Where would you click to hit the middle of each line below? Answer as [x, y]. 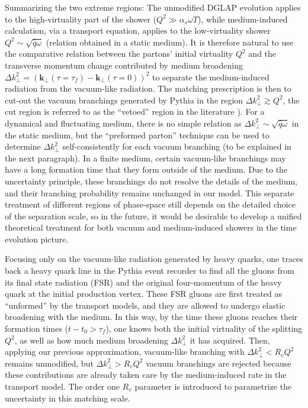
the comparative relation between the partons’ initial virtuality [119, 54]
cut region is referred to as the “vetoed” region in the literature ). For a [135, 111]
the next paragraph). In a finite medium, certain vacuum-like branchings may [145, 158]
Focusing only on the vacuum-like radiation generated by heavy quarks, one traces [154, 259]
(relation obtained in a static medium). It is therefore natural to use [170, 42]
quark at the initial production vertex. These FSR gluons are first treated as [144, 294]
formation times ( [37, 328]
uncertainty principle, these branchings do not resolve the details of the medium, [151, 181]
